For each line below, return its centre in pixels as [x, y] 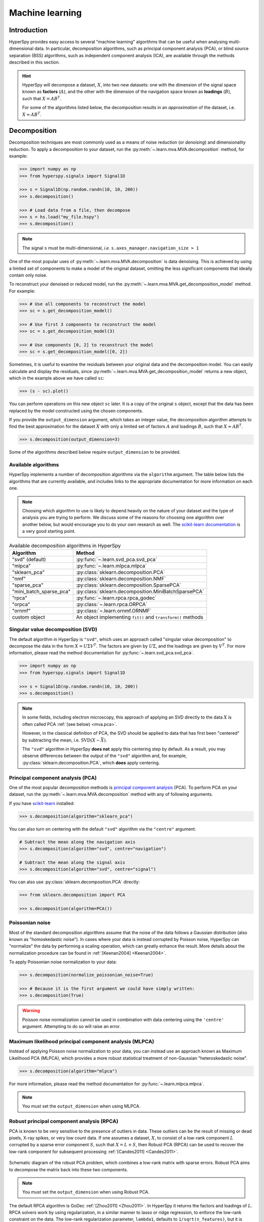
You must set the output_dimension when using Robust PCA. [86, 1192]
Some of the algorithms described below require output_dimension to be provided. [95, 452]
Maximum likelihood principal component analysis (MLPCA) [82, 1041]
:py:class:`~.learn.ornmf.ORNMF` [114, 611]
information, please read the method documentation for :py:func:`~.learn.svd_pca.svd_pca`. [101, 653]
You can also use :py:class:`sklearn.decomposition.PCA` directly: [75, 882]
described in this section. [34, 62]
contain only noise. [28, 275]
